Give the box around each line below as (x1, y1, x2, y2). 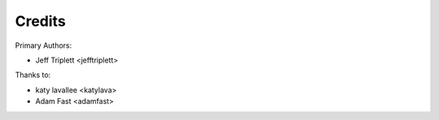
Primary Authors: (15, 41, 72, 50)
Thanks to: (15, 70, 51, 80)
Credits (15, 12, 67, 30)
